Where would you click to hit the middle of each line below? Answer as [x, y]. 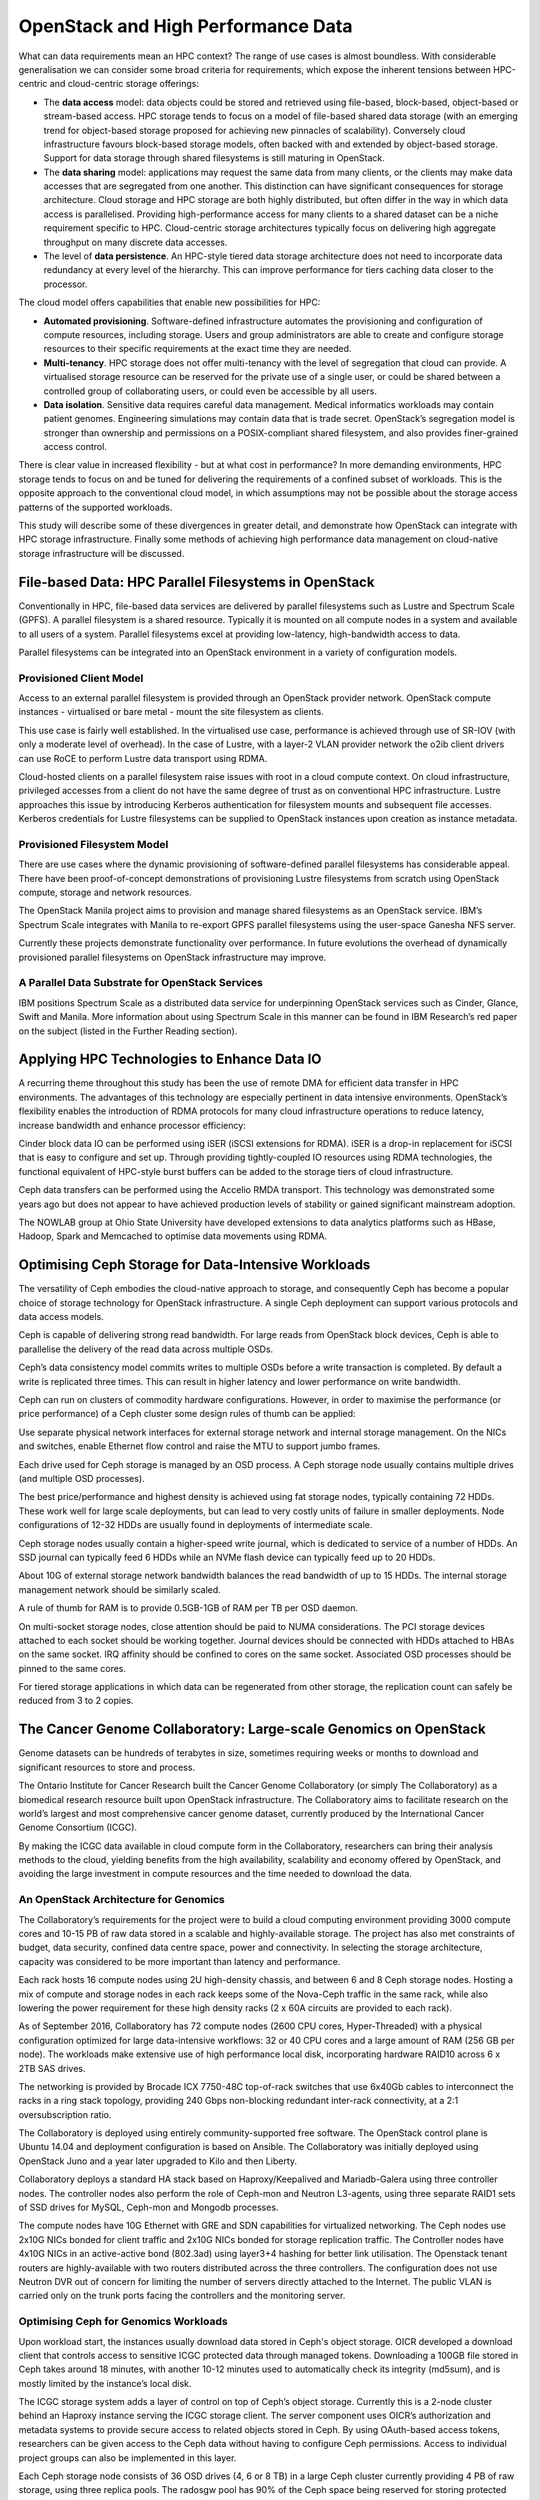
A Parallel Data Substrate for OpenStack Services [141, 983]
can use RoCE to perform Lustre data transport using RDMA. [143, 758]
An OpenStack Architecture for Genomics [121, 1900]
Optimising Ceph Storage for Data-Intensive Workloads [194, 1265]
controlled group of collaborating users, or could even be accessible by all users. [210, 391]
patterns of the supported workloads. [95, 507]
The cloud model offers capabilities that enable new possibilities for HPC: [169, 302]
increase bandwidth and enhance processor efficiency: [132, 1125]
